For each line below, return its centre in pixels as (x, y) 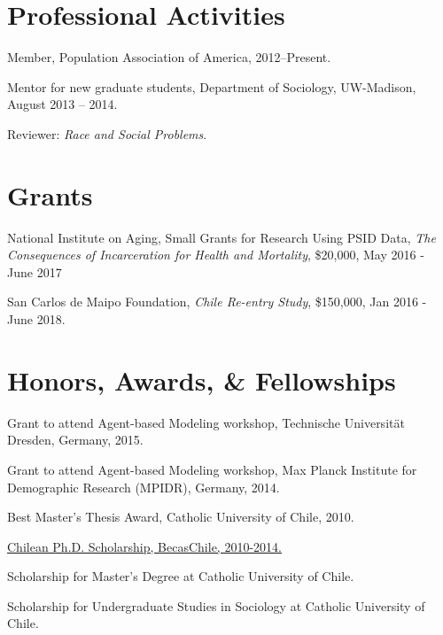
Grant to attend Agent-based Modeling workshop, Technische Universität (206, 422)
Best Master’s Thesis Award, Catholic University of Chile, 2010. (181, 517)
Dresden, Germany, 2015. (75, 440)
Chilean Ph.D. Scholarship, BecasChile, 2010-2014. (144, 546)
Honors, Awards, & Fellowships (202, 379)
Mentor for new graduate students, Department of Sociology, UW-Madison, (212, 86)
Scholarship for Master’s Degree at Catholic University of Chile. (181, 576)
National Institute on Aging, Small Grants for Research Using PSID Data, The (221, 237)
